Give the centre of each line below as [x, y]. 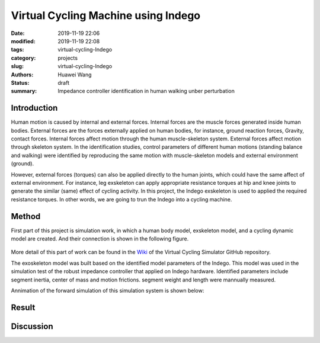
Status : [20, 82]
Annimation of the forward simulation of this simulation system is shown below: [108, 290]
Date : [18, 33]
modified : [23, 41]
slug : [17, 66]
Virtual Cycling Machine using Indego [106, 15]
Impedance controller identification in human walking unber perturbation [146, 91]
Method [26, 216]
